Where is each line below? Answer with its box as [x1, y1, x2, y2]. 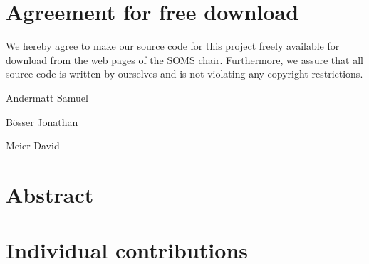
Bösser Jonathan [6, 114, 78, 129]
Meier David [6, 138, 60, 153]
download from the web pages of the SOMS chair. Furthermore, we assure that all [6, 52, 363, 67]
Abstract [6, 179, 94, 208]
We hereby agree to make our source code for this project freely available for [6, 38, 340, 53]
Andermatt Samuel [6, 90, 88, 105]
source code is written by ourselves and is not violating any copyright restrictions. [6, 66, 363, 81]
